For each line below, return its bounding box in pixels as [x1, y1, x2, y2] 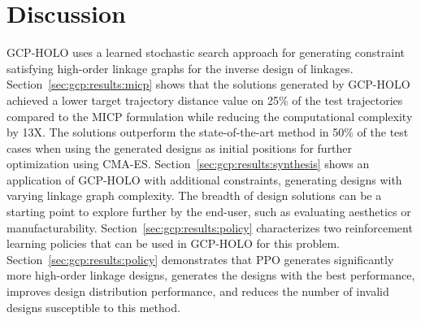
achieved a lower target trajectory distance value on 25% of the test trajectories [7, 91, 403, 108]
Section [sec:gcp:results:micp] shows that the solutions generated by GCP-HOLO [7, 76, 410, 93]
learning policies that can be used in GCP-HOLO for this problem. [7, 235, 340, 252]
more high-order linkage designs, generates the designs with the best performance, [7, 267, 415, 284]
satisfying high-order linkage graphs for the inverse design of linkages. [7, 59, 354, 76]
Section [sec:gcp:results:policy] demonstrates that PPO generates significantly [7, 250, 394, 267]
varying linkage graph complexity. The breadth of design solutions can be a [7, 187, 382, 204]
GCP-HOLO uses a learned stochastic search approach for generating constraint [7, 44, 405, 61]
